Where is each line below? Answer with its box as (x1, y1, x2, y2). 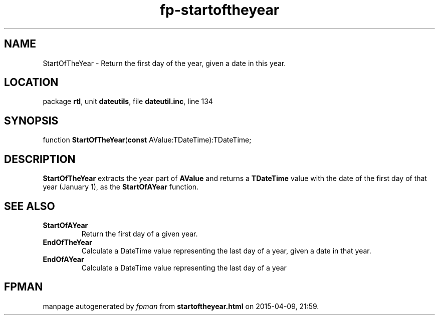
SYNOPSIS (4, 114, 59, 127)
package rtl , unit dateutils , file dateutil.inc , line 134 (43, 97, 213, 106)
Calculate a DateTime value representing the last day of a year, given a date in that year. (81, 246, 371, 255)
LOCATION (4, 76, 59, 89)
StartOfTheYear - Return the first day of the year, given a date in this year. (43, 58, 286, 67)
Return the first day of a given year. (81, 229, 198, 238)
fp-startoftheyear (159, 1, 280, 18)
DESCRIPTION (4, 152, 76, 165)
